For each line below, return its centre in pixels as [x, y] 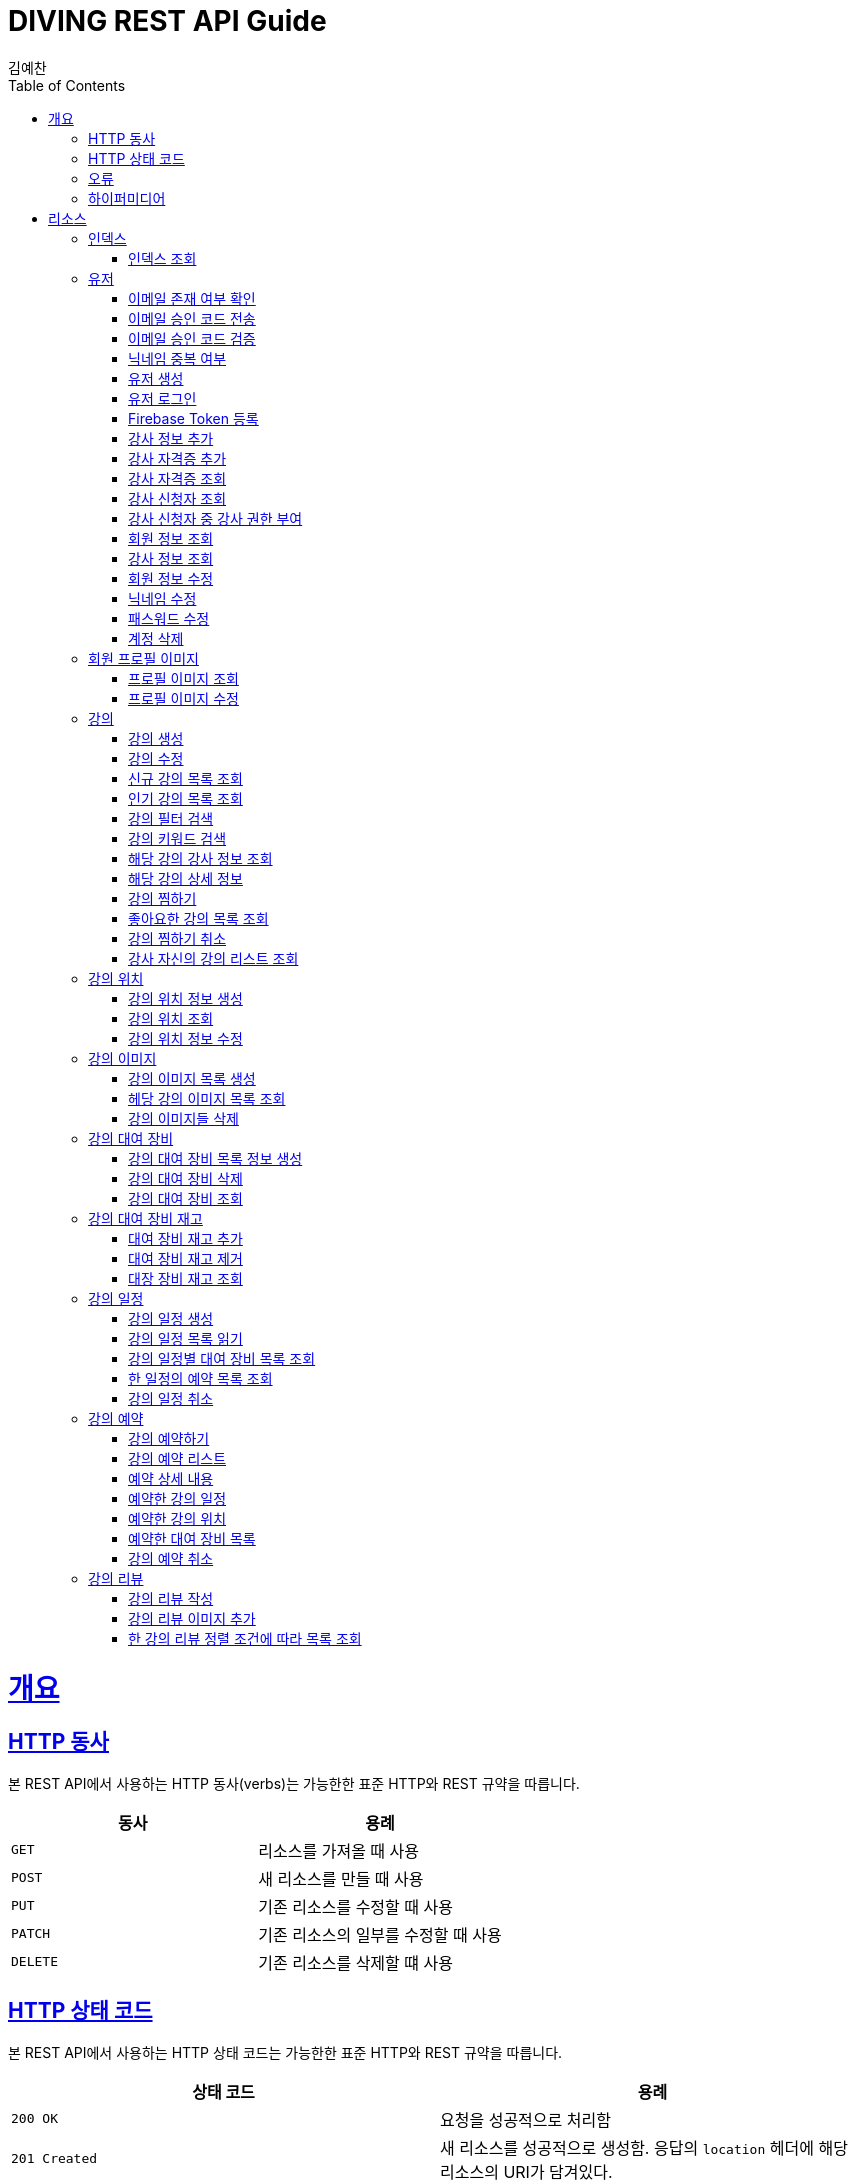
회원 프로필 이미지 [143, 658]
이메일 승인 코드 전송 [192, 318]
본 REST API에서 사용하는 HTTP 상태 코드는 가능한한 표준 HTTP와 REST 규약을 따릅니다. [285, 2052]
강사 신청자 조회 [177, 498]
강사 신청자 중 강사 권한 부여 [215, 518]
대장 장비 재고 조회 [185, 1278]
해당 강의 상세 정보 [185, 878]
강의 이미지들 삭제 [183, 1118]
